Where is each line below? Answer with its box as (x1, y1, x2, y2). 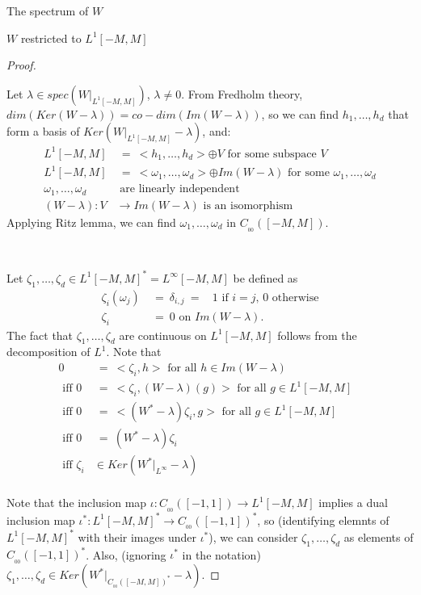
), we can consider (208, 528, 298, 545)
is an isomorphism (203, 199, 293, 212)
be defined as (233, 269, 298, 286)
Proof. (6, 57, 36, 73)
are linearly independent (120, 183, 240, 195)
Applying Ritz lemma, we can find (6, 213, 176, 230)
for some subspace (227, 148, 317, 160)
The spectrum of (6, 2, 89, 19)
